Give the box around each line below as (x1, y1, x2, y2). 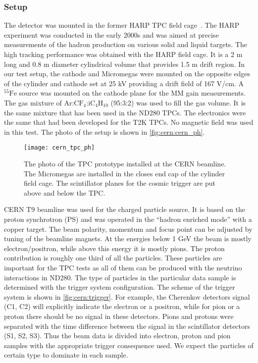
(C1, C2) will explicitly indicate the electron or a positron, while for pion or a (4, 301, 240, 311)
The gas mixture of (4, 97, 62, 107)
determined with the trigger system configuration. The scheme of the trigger (4, 282, 235, 292)
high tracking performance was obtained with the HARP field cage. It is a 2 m (4, 49, 243, 59)
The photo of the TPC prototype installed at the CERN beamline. (24, 158, 226, 168)
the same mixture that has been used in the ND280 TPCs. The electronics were (4, 107, 246, 117)
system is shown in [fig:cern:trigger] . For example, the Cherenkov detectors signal (4, 291, 250, 302)
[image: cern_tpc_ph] (24, 144, 95, 152)
